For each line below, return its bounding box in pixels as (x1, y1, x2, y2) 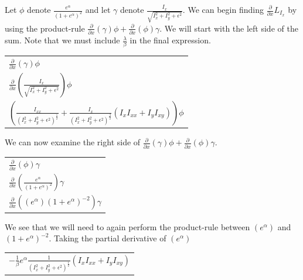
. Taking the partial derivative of (49, 232, 166, 244)
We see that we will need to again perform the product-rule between (5, 220, 250, 233)
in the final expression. (130, 34, 211, 46)
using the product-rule (5, 22, 85, 34)
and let (85, 4, 111, 15)
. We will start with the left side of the (159, 22, 298, 34)
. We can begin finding (182, 4, 264, 15)
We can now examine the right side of (5, 136, 141, 148)
